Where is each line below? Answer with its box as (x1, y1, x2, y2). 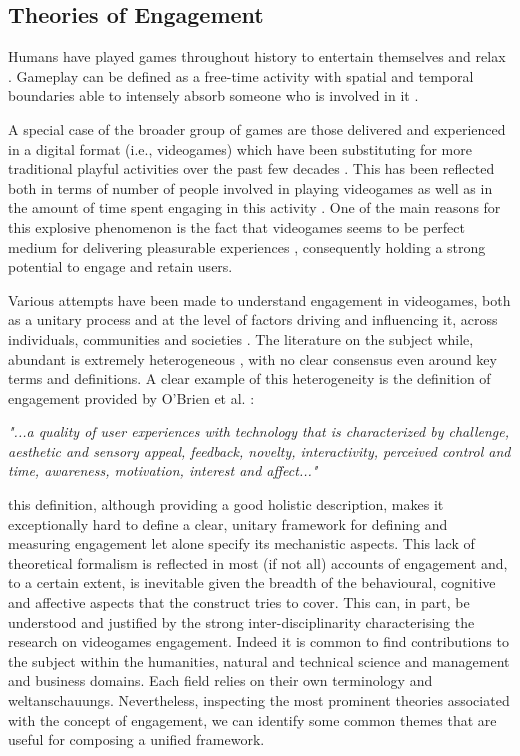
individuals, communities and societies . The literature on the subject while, (8, 328, 474, 349)
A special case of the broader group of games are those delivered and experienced (8, 118, 506, 139)
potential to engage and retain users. (8, 256, 233, 277)
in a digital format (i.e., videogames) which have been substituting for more (8, 138, 472, 159)
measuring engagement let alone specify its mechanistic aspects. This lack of (8, 533, 475, 554)
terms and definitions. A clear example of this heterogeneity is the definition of (8, 368, 491, 389)
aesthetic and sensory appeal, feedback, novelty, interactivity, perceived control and (8, 440, 511, 461)
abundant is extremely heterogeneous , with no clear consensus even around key (8, 348, 497, 369)
